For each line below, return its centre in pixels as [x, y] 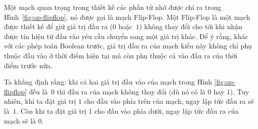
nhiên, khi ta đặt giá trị [40, 101]
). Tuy [239, 91]
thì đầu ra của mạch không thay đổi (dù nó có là [131, 91]
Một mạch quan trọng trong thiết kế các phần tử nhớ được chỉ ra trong [113, 7]
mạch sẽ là [20, 120]
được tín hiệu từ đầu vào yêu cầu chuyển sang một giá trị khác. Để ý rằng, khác [126, 36]
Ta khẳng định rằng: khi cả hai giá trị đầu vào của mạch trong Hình [108, 82]
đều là [38, 91]
